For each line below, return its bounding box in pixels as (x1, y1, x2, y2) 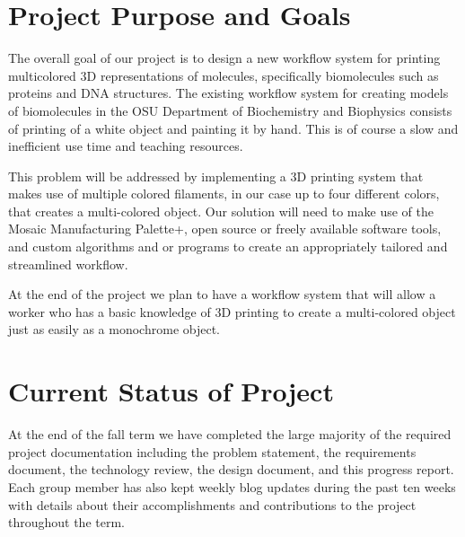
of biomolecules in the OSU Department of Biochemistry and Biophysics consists (8, 101, 452, 119)
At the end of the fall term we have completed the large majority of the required (8, 425, 452, 444)
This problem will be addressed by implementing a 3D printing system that (8, 166, 424, 185)
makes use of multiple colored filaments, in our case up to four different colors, (8, 184, 440, 203)
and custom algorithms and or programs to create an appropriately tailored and (8, 237, 448, 256)
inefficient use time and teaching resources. (8, 136, 243, 155)
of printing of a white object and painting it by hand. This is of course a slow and (8, 119, 459, 137)
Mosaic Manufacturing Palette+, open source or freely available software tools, (8, 219, 442, 238)
